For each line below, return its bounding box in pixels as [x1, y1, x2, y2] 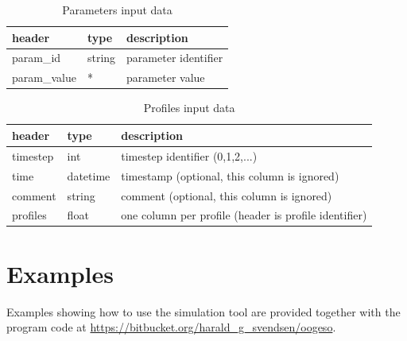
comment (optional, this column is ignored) [121, 187, 332, 203]
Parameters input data [62, 2, 172, 17]
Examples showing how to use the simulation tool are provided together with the [6, 303, 401, 320]
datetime [67, 167, 110, 184]
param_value [12, 69, 76, 86]
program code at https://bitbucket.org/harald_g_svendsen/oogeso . [6, 319, 336, 335]
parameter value [126, 69, 205, 86]
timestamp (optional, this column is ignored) [121, 167, 339, 184]
